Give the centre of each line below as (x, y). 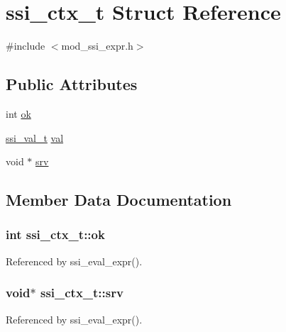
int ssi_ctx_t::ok (55, 234)
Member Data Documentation (119, 200)
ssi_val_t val (35, 137)
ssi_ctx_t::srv (82, 293)
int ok (18, 113)
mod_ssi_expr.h (97, 46)
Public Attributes (72, 84)
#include (26, 46)
